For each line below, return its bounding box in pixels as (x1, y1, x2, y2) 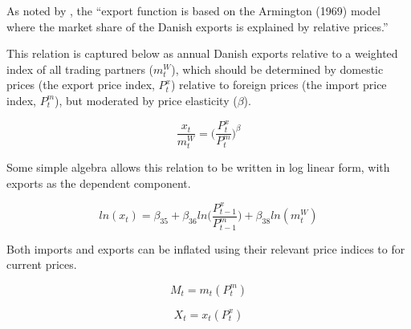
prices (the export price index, (6, 76, 155, 93)
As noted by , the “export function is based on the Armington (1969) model (6, 2, 380, 18)
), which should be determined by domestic (171, 60, 384, 77)
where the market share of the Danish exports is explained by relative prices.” (6, 18, 389, 35)
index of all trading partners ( (6, 60, 154, 77)
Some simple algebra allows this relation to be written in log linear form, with (6, 159, 390, 176)
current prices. (6, 256, 77, 273)
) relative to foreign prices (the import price (170, 76, 387, 93)
